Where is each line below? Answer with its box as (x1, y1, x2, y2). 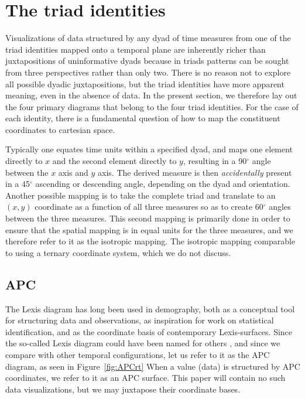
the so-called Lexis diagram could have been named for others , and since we (5, 337, 280, 349)
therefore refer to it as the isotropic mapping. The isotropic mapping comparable (5, 235, 296, 247)
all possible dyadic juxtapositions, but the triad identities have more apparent (5, 77, 285, 90)
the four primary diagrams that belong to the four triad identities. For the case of (5, 100, 299, 112)
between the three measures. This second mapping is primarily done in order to (5, 212, 290, 224)
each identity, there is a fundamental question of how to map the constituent (5, 112, 280, 124)
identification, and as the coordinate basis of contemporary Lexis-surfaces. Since (5, 325, 293, 337)
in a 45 (5, 178, 30, 190)
